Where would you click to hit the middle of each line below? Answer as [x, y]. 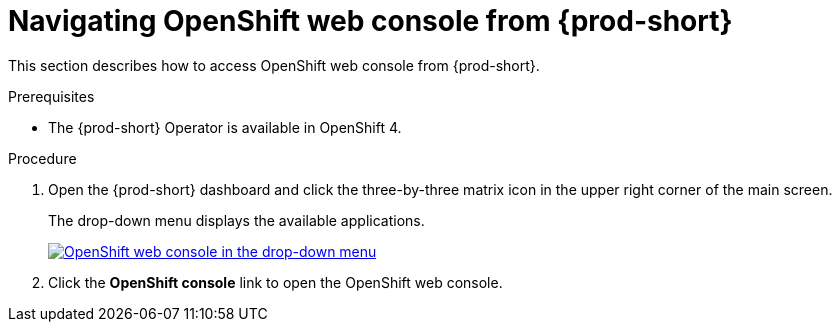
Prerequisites [51, 96]
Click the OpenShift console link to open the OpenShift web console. [275, 282]
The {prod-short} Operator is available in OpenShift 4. [225, 127]
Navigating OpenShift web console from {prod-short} [370, 21]
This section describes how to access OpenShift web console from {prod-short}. [274, 65]
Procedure [42, 158]
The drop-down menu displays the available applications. [236, 220]
